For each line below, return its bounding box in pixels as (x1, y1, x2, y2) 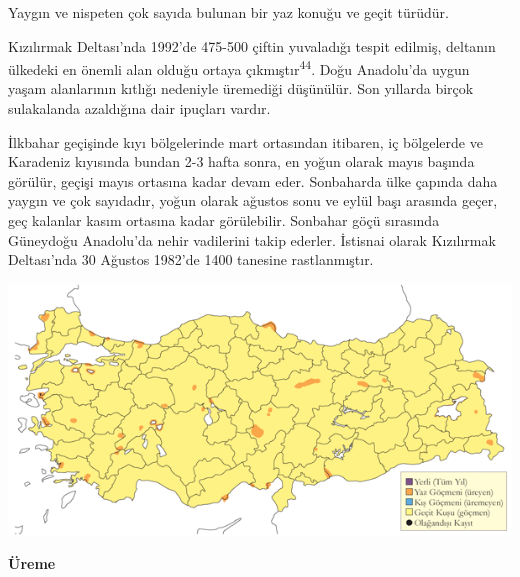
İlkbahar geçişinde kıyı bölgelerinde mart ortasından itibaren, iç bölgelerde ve (8, 131, 483, 152)
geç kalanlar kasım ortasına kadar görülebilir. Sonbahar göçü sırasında (8, 210, 440, 230)
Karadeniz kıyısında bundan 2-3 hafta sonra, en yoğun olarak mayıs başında (8, 151, 475, 172)
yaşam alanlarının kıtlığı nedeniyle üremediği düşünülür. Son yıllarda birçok (8, 78, 474, 99)
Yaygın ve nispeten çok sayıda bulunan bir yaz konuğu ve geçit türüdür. (8, 2, 449, 22)
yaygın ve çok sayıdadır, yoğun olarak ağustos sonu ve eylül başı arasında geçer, (8, 190, 498, 211)
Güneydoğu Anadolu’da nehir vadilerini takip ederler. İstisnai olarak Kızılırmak (8, 229, 496, 250)
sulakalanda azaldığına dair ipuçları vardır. (8, 98, 271, 119)
